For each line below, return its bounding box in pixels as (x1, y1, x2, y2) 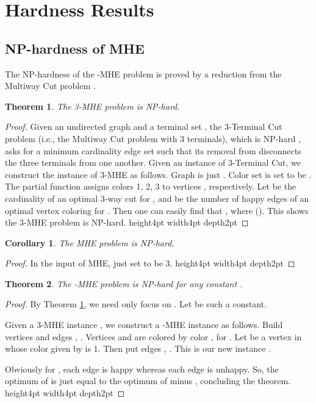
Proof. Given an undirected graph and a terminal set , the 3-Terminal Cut (5, 120, 282, 133)
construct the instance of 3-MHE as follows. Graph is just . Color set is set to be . (5, 168, 312, 180)
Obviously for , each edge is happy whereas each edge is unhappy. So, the (5, 362, 279, 375)
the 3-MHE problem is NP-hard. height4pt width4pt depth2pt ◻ (5, 216, 249, 229)
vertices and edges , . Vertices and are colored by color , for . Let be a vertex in (5, 330, 302, 343)
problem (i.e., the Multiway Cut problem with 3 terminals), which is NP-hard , (5, 132, 301, 144)
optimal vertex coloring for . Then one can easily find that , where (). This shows (5, 204, 309, 216)
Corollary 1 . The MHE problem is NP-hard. (5, 236, 174, 249)
